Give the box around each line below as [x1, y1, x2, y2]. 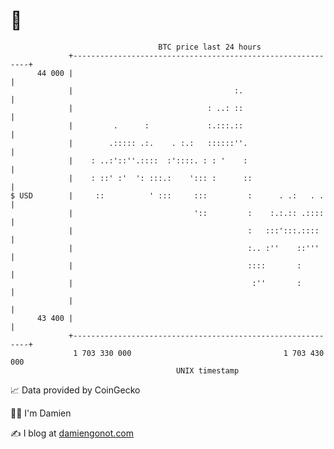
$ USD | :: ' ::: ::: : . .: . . [10, 190, 325, 201]
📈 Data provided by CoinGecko [10, 384, 141, 396]
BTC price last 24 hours [158, 42, 262, 52]
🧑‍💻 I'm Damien [10, 407, 72, 419]
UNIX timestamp [175, 365, 240, 376]
